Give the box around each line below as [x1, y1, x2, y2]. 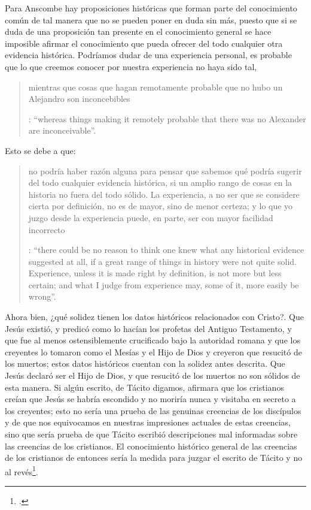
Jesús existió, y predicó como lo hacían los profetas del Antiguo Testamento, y [5, 322, 292, 334]
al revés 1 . [5, 463, 38, 478]
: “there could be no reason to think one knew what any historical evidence [28, 243, 304, 256]
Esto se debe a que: [5, 144, 76, 156]
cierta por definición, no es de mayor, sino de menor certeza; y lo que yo [28, 200, 293, 212]
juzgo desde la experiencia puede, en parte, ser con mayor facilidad [28, 211, 273, 224]
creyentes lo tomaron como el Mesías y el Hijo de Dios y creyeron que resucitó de [5, 345, 302, 358]
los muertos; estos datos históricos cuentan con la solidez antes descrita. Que [5, 357, 285, 370]
